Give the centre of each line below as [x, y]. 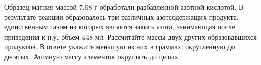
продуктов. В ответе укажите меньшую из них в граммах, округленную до [120, 46]
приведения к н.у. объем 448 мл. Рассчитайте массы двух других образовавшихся [130, 36]
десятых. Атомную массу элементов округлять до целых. [92, 56]
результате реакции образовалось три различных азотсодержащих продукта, [121, 17]
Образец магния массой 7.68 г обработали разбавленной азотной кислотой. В [124, 7]
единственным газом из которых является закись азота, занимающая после [120, 27]
